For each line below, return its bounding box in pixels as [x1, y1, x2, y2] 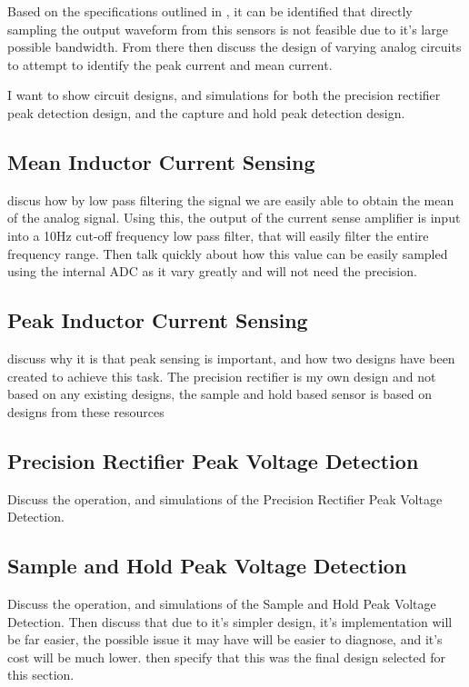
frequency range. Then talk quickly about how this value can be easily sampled [7, 244, 448, 263]
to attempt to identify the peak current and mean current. [7, 55, 333, 74]
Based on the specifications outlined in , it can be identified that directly [7, 2, 413, 20]
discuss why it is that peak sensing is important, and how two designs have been [7, 348, 455, 367]
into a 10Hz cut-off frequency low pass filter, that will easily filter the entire [7, 225, 429, 244]
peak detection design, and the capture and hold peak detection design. [7, 103, 405, 122]
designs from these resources [7, 402, 165, 421]
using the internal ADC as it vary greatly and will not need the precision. [7, 262, 417, 281]
